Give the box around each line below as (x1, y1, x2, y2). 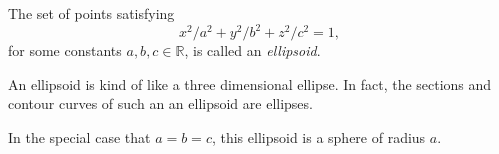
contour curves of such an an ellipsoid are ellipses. (8, 93, 313, 114)
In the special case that (8, 126, 151, 147)
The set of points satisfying (8, 3, 175, 23)
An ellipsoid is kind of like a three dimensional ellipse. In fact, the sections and (8, 73, 492, 94)
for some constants (8, 40, 122, 61)
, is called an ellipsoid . (184, 40, 321, 61)
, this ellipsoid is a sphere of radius (211, 126, 426, 147)
